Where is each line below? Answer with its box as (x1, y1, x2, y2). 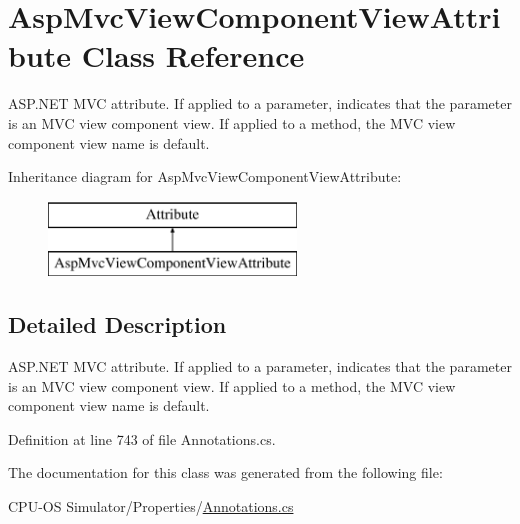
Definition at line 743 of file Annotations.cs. (8, 428, 276, 449)
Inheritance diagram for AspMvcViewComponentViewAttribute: (8, 166, 402, 187)
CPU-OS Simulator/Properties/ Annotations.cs (8, 496, 294, 517)
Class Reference (81, 35, 305, 76)
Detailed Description (8, 309, 227, 340)
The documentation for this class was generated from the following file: (8, 462, 443, 483)
